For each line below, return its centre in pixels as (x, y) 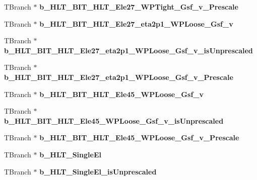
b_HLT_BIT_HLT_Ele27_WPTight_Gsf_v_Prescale (139, 7)
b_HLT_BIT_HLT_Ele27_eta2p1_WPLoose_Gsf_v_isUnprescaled (128, 50)
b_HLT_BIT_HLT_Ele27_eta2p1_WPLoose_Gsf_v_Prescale (119, 77)
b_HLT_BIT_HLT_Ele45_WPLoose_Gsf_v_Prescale (139, 138)
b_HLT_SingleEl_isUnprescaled (98, 171)
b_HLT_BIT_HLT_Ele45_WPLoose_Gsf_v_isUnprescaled (114, 120)
